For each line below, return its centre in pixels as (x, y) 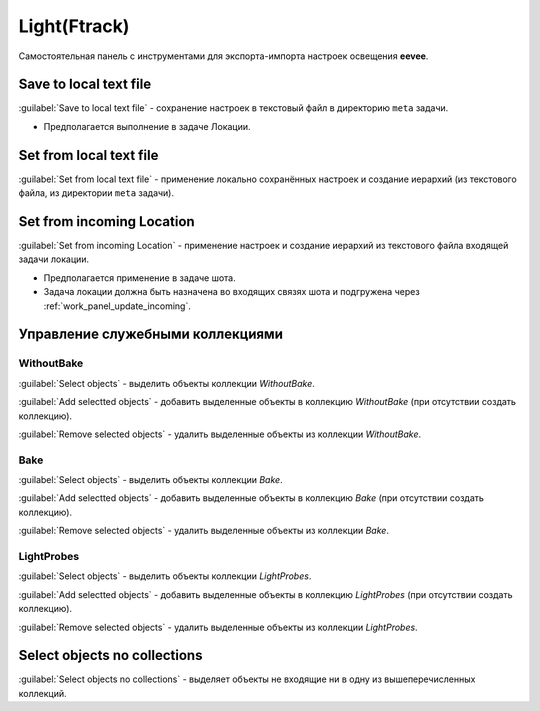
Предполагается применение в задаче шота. (139, 277)
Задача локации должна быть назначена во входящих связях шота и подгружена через (231, 292)
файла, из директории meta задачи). (96, 193)
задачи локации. (54, 259)
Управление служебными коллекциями (151, 334)
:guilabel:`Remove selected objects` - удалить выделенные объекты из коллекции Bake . (204, 531)
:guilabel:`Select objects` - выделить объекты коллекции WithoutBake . (166, 383)
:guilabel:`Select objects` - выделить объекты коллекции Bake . (151, 480)
